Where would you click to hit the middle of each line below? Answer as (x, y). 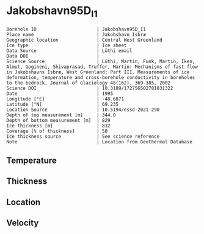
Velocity (23, 223)
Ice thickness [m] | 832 (59, 126)
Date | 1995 (60, 93)
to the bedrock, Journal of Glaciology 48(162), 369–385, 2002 (89, 83)
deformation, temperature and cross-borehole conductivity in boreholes (101, 77)
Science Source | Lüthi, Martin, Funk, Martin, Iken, (101, 61)
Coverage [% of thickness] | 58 (57, 131)
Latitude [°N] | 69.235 (63, 104)
